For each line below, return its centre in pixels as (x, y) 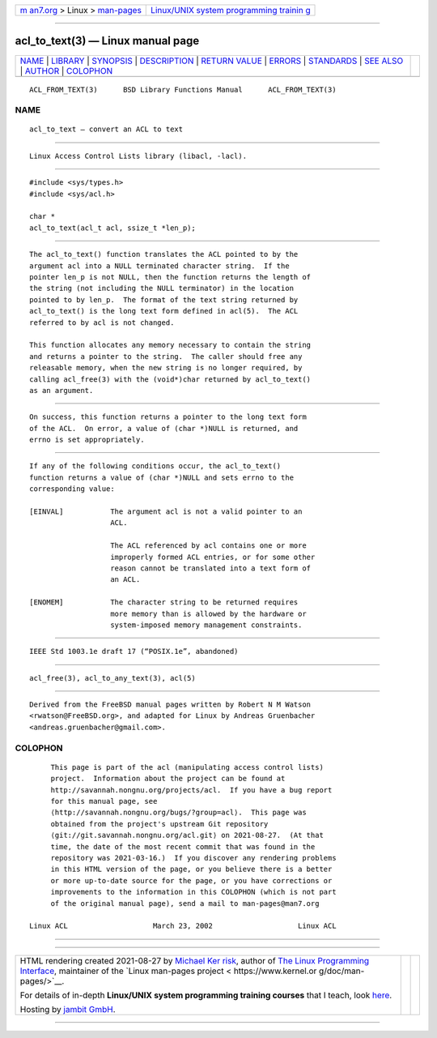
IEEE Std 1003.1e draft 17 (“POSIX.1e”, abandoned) (134, 651)
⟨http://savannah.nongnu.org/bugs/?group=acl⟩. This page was (178, 813)
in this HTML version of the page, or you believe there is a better (191, 869)
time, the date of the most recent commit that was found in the (183, 846)
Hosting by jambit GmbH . (68, 1009)
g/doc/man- (342, 971)
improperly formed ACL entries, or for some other (213, 557)
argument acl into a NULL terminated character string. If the (160, 266)
